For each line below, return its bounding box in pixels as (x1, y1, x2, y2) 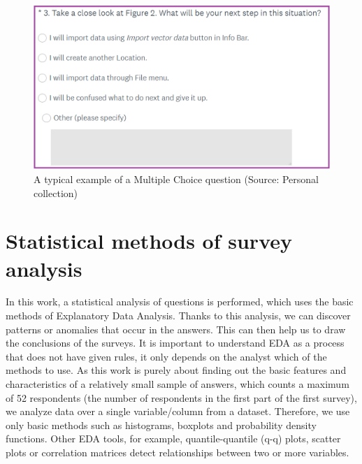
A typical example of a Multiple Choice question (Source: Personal (34, 171, 319, 186)
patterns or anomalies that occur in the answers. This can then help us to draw (6, 321, 346, 336)
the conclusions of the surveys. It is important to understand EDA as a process (6, 335, 345, 350)
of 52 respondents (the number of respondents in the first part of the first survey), (6, 390, 357, 405)
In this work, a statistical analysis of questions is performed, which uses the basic (6, 294, 354, 309)
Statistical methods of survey (6, 226, 292, 255)
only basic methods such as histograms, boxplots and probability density (6, 417, 317, 432)
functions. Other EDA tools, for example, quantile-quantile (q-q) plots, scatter (6, 431, 341, 446)
